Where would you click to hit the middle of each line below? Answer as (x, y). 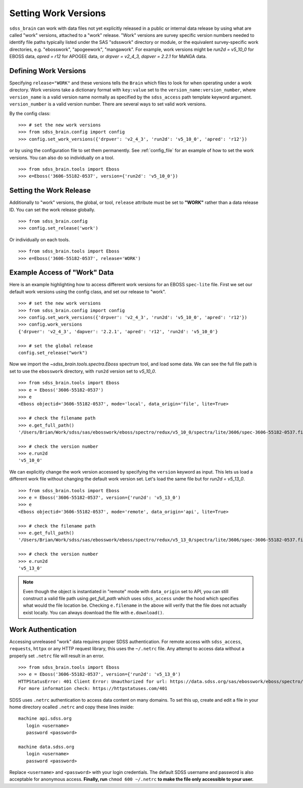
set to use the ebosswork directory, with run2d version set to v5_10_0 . (83, 371)
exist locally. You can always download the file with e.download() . (93, 612)
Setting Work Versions (58, 13)
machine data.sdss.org (46, 747)
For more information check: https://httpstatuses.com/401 (93, 689)
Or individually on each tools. (40, 239)
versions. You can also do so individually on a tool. (62, 157)
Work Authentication (43, 629)
